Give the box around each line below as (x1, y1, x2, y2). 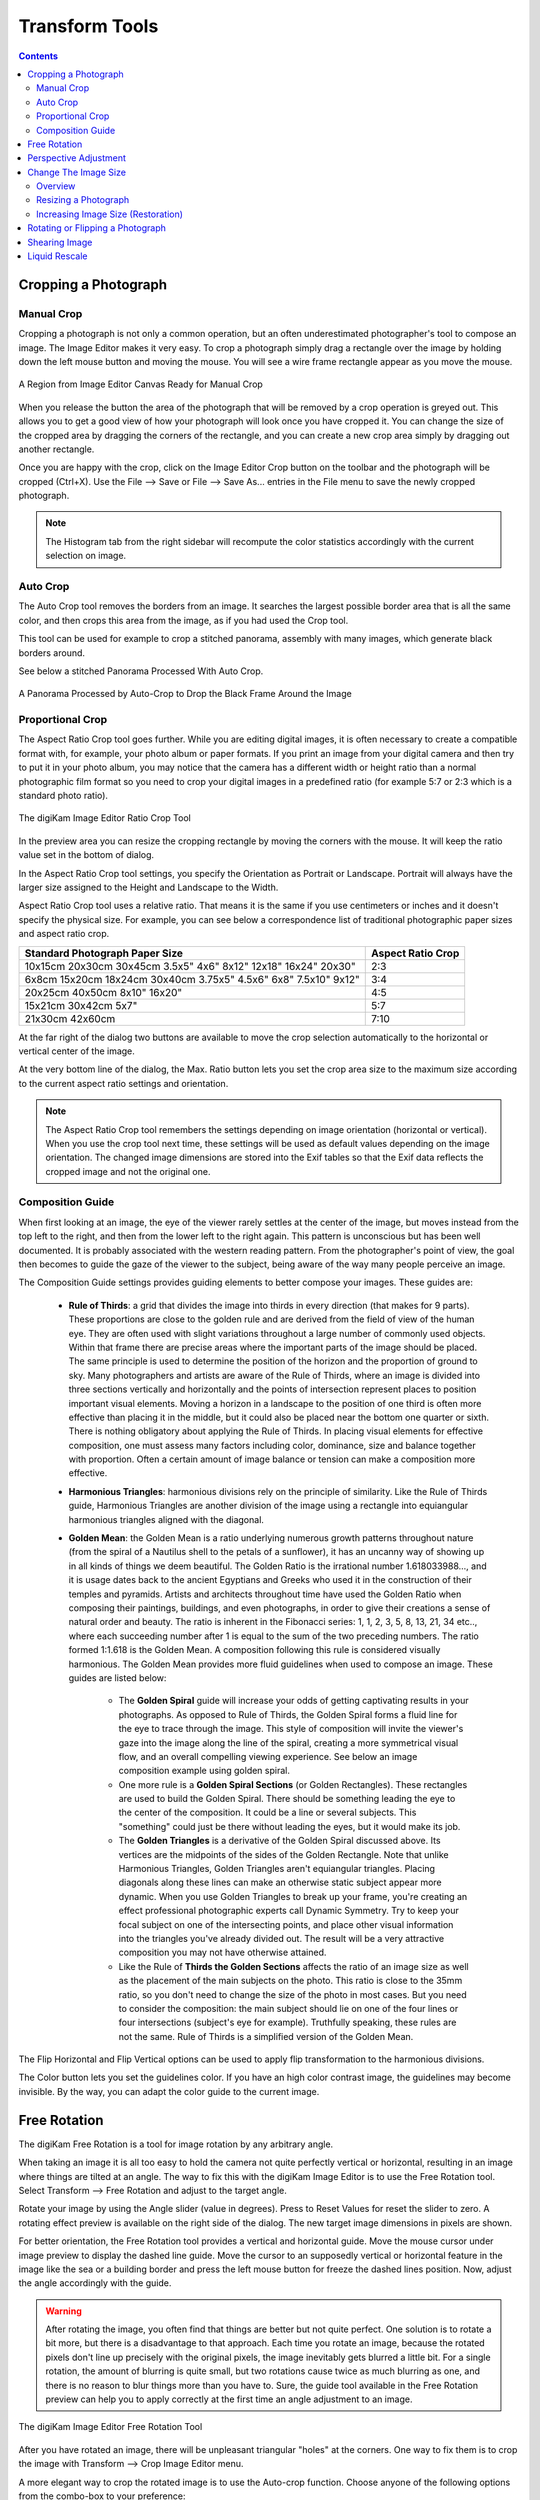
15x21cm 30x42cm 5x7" (24, 998, 138, 1012)
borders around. (18, 646, 85, 659)
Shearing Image (27, 236, 93, 248)
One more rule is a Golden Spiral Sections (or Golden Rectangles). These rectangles (118, 1778, 468, 1790)
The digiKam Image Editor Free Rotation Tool (18, 2421, 203, 2433)
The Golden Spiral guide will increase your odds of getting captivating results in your (118, 1695, 469, 1707)
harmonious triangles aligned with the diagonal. (68, 1513, 265, 1525)
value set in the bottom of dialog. (18, 849, 155, 861)
